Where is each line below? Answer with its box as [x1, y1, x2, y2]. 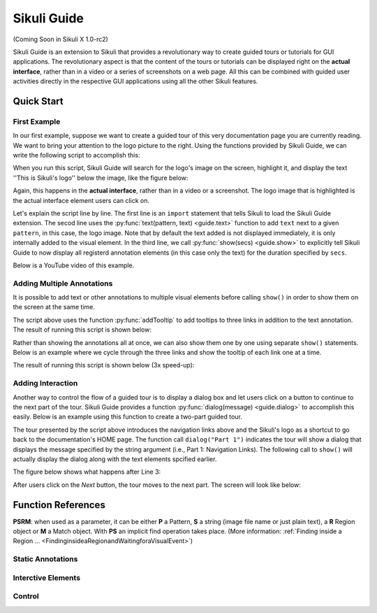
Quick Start [13, 95, 64, 107]
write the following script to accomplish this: [13, 151, 140, 160]
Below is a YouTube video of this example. [13, 261, 135, 269]
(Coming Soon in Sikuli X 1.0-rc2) [13, 35, 108, 43]
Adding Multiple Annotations [13, 279, 113, 288]
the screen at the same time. [13, 303, 96, 311]
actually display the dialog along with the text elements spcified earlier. [13, 455, 217, 463]
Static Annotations [13, 554, 78, 564]
